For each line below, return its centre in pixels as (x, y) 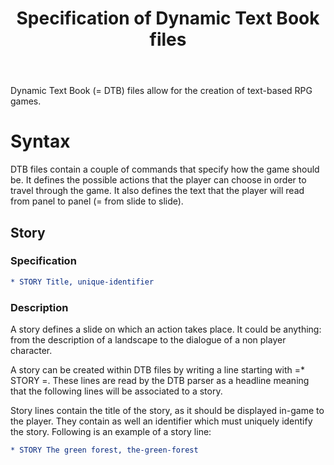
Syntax (40, 141)
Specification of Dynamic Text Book (168, 18)
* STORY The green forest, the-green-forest (104, 450)
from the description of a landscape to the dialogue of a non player (148, 339)
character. (31, 350)
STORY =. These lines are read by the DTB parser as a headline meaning (160, 380)
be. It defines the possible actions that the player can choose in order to (158, 180)
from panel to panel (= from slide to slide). (97, 201)
